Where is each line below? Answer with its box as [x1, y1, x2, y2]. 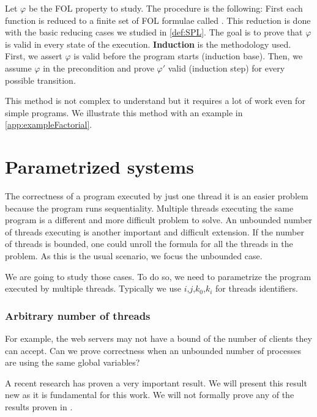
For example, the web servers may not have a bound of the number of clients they [5, 332, 312, 345]
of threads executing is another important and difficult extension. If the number [5, 225, 304, 238]
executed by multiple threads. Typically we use [5, 282, 181, 295]
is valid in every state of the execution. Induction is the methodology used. [5, 37, 291, 50]
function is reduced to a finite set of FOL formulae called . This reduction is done [5, 13, 311, 26]
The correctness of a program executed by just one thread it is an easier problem [5, 190, 308, 202]
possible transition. [5, 73, 76, 86]
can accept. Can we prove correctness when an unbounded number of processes [5, 344, 301, 356]
